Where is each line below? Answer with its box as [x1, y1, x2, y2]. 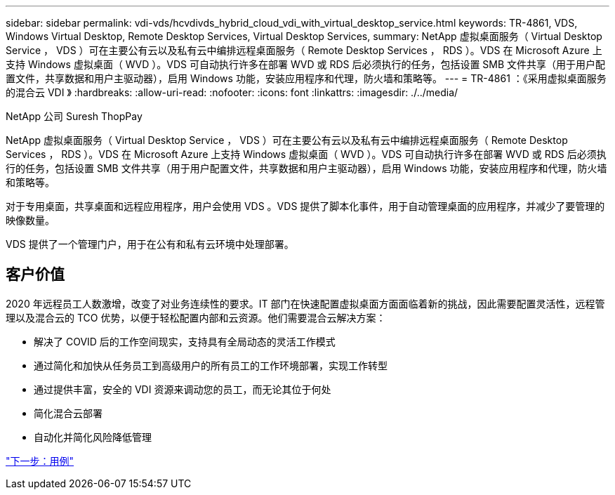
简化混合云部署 [34, 407, 102, 419]
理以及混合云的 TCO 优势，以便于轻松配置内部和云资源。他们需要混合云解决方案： [6, 311, 386, 324]
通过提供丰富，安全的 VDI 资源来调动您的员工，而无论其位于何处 [34, 383, 331, 395]
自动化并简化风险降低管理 [34, 430, 152, 443]
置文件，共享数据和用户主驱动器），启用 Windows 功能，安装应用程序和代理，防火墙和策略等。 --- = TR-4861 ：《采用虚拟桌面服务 [6, 72, 607, 84]
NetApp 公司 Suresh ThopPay [6, 110, 143, 122]
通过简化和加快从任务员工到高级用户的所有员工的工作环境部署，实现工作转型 [34, 359, 388, 371]
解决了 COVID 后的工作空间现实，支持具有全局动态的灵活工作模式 [34, 335, 336, 348]
